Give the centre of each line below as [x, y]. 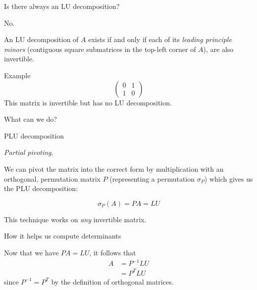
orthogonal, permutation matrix [52, 178]
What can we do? [30, 119]
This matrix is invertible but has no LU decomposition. [88, 102]
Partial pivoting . [29, 152]
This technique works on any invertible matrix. [75, 219]
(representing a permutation [152, 178]
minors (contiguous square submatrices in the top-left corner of [100, 49]
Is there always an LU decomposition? [62, 6]
